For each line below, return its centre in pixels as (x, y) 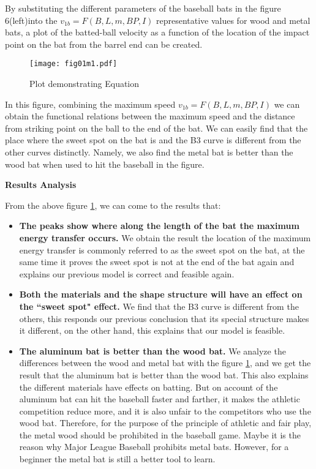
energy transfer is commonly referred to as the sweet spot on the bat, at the (162, 250)
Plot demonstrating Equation (85, 84)
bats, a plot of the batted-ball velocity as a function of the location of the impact (157, 32)
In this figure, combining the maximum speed (90, 104)
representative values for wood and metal (233, 20)
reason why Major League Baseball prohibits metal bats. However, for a (154, 447)
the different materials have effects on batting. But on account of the (149, 387)
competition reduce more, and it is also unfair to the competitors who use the (165, 411)
